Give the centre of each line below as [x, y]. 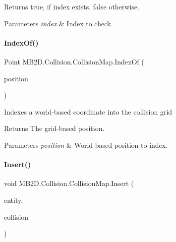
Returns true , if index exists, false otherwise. [72, 6]
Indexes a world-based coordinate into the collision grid [88, 111]
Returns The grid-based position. [54, 128]
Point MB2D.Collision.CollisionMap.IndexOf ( [74, 61]
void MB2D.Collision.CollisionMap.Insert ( [69, 183]
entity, [14, 200]
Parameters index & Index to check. [59, 23]
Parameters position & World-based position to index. [86, 145]
